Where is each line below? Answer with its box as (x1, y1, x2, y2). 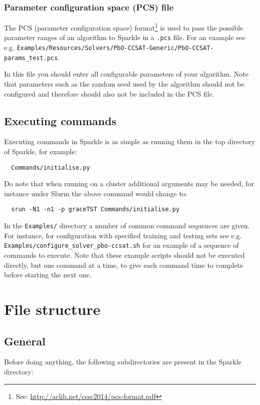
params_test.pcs (4, 54, 58, 62)
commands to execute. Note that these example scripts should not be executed (4, 250, 245, 260)
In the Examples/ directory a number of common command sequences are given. (4, 220, 250, 231)
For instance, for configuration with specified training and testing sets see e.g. (4, 230, 242, 240)
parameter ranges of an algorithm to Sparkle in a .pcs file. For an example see (4, 32, 245, 43)
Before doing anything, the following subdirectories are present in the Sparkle (4, 356, 241, 367)
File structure (4, 298, 100, 319)
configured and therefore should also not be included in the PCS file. (4, 88, 214, 99)
